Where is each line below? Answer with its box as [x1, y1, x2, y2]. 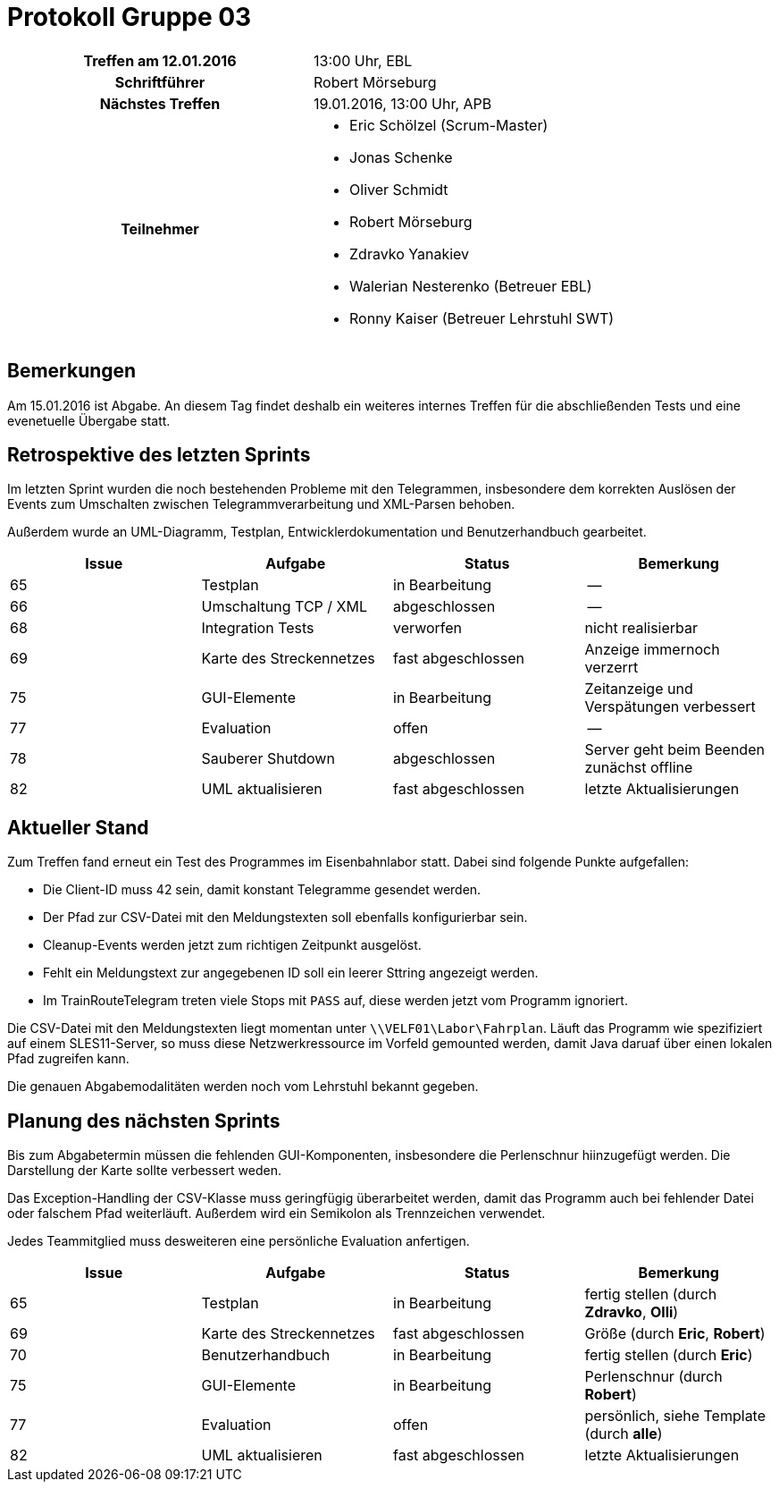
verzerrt [584, 658, 639, 677]
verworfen [393, 619, 463, 638]
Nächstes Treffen [99, 94, 221, 113]
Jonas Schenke [349, 148, 453, 166]
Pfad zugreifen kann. [7, 1051, 130, 1067]
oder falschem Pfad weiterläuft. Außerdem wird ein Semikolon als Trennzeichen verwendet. [7, 1206, 546, 1222]
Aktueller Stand [7, 816, 149, 839]
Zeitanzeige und [584, 680, 693, 698]
